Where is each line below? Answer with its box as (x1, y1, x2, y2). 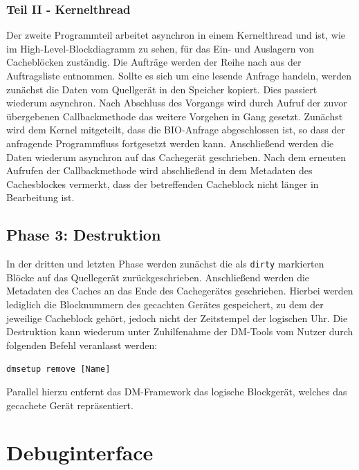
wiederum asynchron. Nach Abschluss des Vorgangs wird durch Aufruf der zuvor (6, 95, 347, 110)
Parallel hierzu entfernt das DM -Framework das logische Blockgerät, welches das (6, 384, 347, 399)
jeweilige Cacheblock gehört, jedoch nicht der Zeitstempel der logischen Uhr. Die (6, 310, 348, 325)
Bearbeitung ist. (6, 190, 75, 205)
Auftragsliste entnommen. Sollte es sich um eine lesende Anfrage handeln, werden (6, 68, 352, 82)
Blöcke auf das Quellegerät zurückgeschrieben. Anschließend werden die (6, 270, 310, 284)
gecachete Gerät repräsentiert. (6, 397, 134, 412)
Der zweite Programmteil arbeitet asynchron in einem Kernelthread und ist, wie (6, 28, 346, 42)
